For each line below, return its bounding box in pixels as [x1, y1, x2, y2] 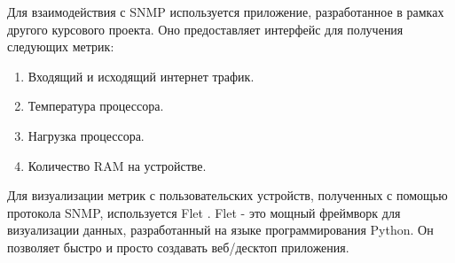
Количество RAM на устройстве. [27, 156, 207, 174]
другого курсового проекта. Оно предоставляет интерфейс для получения [7, 19, 404, 38]
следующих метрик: [7, 37, 114, 56]
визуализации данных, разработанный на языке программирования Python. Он [7, 220, 434, 239]
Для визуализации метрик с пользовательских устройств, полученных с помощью [7, 186, 448, 205]
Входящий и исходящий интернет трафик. [27, 66, 255, 85]
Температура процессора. [27, 97, 164, 115]
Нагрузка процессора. [27, 126, 145, 144]
